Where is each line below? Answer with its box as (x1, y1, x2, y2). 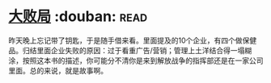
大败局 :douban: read (8, 7, 148, 26)
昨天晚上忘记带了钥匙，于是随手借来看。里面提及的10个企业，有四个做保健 (8, 35, 257, 45)
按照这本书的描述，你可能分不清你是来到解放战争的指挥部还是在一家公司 (22, 56, 264, 65)
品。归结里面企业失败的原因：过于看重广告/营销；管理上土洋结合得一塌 (8, 45, 245, 55)
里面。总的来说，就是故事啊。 (8, 65, 108, 75)
